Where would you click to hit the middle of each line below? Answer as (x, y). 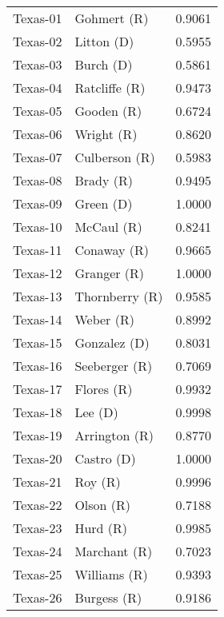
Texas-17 (38, 389)
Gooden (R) (108, 111)
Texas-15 (38, 342)
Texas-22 (38, 505)
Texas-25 (38, 574)
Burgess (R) (108, 597)
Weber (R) (104, 319)
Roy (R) (98, 482)
